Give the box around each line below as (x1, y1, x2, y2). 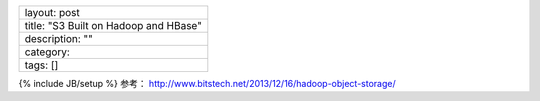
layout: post (24, 6, 80, 19)
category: (24, 45, 70, 59)
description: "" (24, 32, 94, 45)
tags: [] (24, 58, 59, 72)
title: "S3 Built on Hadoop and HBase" (24, 19, 202, 32)
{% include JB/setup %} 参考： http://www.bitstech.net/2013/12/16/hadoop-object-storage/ (18, 78, 397, 89)
